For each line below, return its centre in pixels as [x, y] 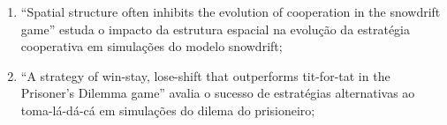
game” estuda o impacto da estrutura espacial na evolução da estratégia [216, 29]
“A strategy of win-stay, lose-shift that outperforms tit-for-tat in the [205, 75]
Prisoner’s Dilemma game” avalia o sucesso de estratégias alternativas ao [218, 93]
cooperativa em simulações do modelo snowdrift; [152, 46]
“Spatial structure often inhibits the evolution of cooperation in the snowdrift [231, 11]
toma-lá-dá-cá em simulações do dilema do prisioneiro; [168, 110]
